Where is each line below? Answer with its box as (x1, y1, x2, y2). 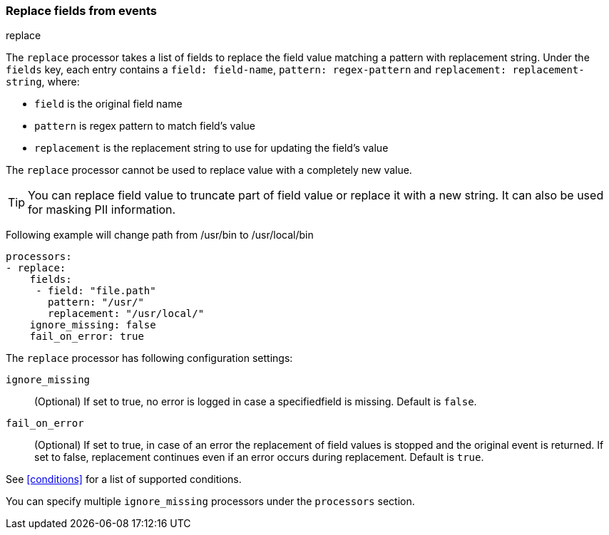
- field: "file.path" (36, 285, 156, 297)
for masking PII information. (28, 202, 176, 217)
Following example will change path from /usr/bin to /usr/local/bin (6, 229, 314, 241)
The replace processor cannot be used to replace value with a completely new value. (6, 164, 412, 177)
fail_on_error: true (29, 331, 144, 343)
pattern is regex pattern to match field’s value (34, 120, 255, 133)
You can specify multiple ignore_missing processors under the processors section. (6, 495, 415, 508)
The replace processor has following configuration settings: (6, 352, 293, 365)
